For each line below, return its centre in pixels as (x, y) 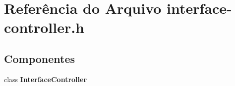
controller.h (44, 27)
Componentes (40, 58)
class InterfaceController (46, 79)
